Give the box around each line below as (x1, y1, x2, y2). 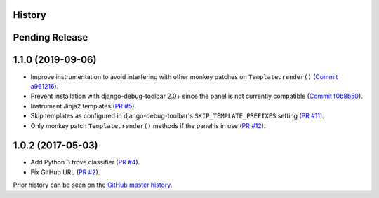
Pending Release (13, 31, 88, 43)
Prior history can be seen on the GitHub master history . (13, 181, 173, 189)
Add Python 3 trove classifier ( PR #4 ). (30, 158, 140, 167)
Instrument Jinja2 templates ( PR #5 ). (30, 101, 137, 110)
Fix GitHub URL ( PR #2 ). (30, 168, 100, 176)
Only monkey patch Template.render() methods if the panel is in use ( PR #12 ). (30, 121, 266, 129)
